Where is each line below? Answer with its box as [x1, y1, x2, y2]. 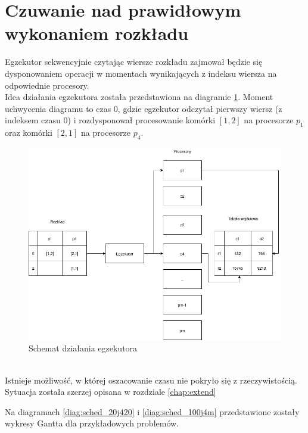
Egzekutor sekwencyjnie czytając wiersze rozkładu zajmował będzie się [5, 55, 263, 68]
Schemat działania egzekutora [29, 342, 138, 354]
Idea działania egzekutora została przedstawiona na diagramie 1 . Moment [5, 91, 273, 103]
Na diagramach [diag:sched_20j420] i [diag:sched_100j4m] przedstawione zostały [5, 405, 300, 418]
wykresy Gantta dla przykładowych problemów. [5, 417, 179, 429]
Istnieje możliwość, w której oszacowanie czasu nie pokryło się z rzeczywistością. [5, 373, 297, 386]
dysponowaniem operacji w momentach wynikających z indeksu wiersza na [5, 67, 277, 79]
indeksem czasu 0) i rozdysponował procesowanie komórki [5, 114, 216, 126]
